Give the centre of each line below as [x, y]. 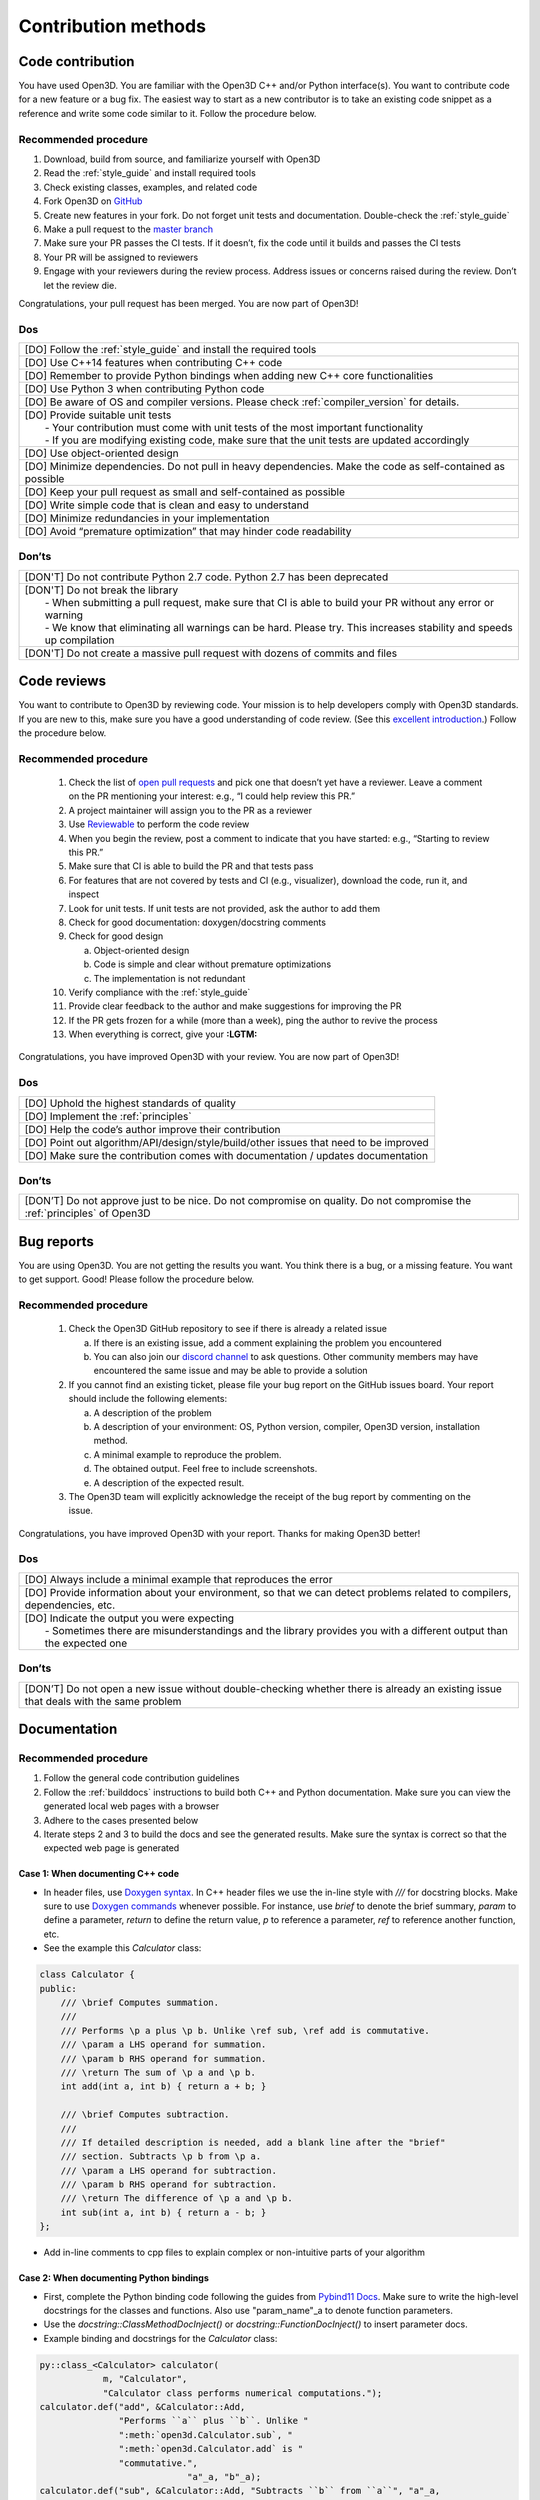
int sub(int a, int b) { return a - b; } [163, 2212]
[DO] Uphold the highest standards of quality [130, 1103]
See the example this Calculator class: [122, 1948]
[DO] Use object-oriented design [101, 453]
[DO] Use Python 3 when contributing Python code [144, 389]
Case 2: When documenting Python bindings [113, 2278]
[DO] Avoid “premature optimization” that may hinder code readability [188, 532]
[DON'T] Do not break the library [101, 590]
